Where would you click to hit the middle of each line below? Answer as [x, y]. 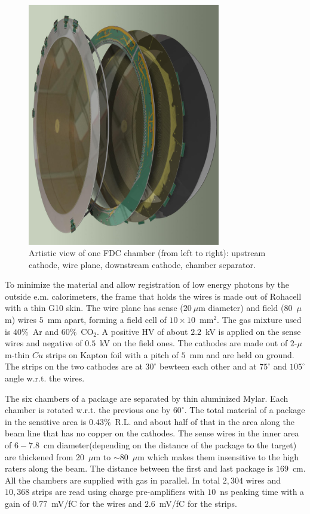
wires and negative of [44, 343]
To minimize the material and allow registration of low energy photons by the [147, 284]
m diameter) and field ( [241, 308]
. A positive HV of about [142, 331]
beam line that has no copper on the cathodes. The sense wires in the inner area [152, 433]
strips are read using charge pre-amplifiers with [118, 492]
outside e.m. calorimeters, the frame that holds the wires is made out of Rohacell [153, 296]
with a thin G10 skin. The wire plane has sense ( [94, 308]
